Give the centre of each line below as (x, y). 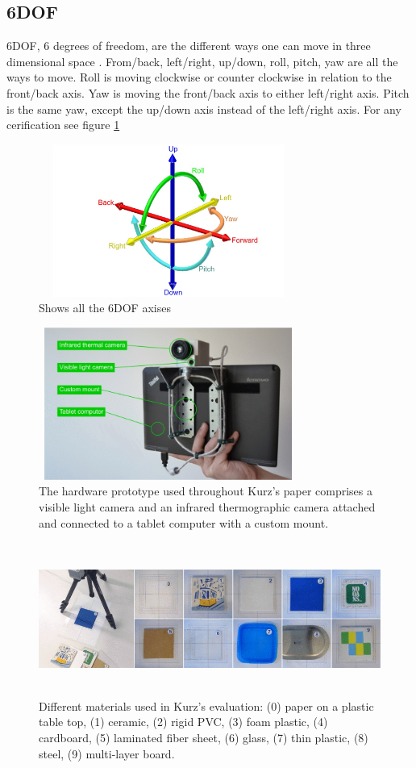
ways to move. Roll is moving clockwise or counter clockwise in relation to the (199, 77)
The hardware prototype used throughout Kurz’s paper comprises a (206, 491)
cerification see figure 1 (63, 125)
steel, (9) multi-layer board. (107, 753)
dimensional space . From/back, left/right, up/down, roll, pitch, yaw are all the (202, 61)
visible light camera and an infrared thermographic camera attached (207, 507)
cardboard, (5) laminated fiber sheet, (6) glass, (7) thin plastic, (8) (204, 738)
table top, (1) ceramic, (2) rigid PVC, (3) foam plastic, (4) (183, 722)
